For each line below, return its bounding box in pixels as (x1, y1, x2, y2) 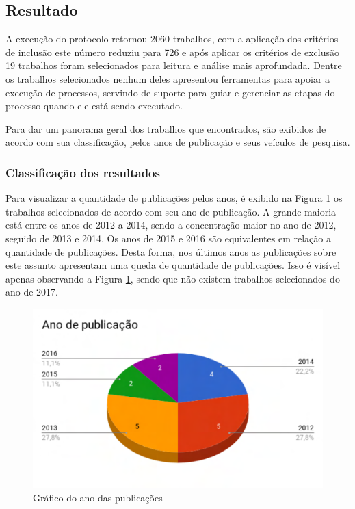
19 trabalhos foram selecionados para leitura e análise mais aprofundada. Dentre (5, 58, 342, 73)
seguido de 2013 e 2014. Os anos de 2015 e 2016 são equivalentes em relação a (5, 231, 331, 245)
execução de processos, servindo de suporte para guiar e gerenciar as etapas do (5, 85, 335, 99)
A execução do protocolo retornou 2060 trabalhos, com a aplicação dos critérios (5, 31, 339, 46)
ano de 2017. (5, 285, 58, 299)
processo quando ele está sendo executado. (5, 99, 183, 113)
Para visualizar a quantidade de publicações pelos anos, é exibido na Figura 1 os (5, 191, 343, 205)
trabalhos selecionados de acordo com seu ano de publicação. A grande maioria (5, 204, 337, 218)
